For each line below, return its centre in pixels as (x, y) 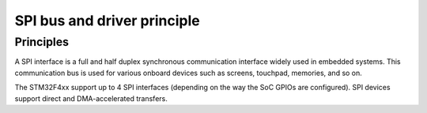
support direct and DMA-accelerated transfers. (91, 98)
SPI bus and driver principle (108, 21)
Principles (42, 42)
